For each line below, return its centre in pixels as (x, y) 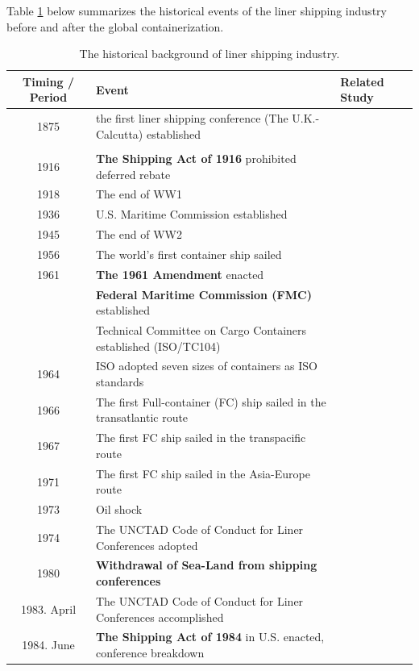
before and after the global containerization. (115, 26)
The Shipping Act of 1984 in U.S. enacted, (210, 637)
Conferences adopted (147, 545)
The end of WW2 (139, 234)
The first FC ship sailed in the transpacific (201, 438)
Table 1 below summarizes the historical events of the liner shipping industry (197, 10)
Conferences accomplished (160, 617)
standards (120, 382)
